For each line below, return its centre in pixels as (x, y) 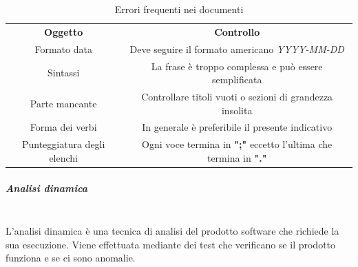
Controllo (237, 31)
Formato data (63, 49)
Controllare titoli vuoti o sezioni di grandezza (237, 96)
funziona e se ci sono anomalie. (71, 258)
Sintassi (63, 73)
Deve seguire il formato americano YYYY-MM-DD (237, 49)
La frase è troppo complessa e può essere (237, 66)
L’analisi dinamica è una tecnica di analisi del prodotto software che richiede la (172, 231)
